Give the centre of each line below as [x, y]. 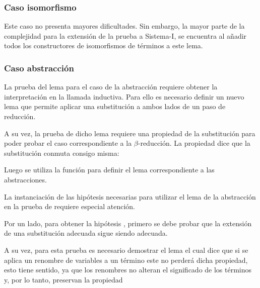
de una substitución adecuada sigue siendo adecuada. [86, 233]
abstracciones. [25, 179]
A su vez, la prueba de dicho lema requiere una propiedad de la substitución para [130, 133]
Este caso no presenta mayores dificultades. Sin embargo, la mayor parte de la [124, 26]
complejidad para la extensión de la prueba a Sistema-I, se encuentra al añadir [125, 35]
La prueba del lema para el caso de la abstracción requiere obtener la [111, 87]
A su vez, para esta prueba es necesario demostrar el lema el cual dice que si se [126, 250]
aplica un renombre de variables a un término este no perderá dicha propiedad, [126, 260]
